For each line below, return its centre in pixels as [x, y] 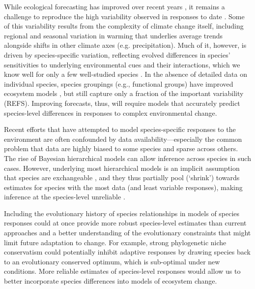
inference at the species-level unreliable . [65, 197]
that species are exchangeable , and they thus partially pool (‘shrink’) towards [122, 177]
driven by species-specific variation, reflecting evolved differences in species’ [117, 54]
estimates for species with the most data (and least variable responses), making [123, 187]
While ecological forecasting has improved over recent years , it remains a [114, 6]
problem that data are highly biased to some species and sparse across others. [121, 148]
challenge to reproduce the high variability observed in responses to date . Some [124, 16]
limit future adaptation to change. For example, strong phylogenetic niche [115, 242]
